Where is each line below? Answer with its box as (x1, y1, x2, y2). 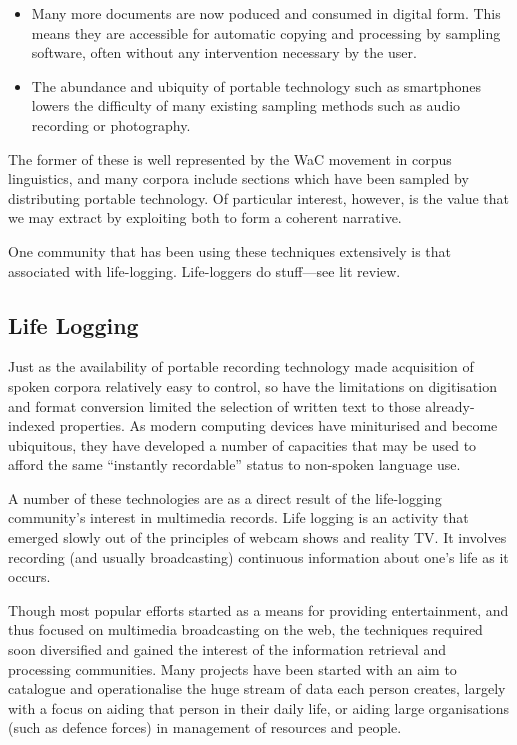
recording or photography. (31, 114, 191, 135)
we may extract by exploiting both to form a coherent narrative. (8, 207, 402, 228)
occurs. (8, 566, 51, 587)
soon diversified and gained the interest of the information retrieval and (8, 639, 446, 660)
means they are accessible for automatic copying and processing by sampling (31, 22, 501, 43)
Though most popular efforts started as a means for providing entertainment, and (8, 599, 509, 620)
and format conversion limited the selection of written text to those (8, 395, 421, 416)
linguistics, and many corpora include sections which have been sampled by (8, 168, 469, 189)
